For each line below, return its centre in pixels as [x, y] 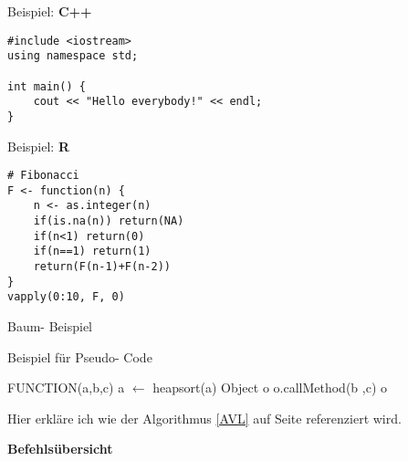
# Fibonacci [43, 176]
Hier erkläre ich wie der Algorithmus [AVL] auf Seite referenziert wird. [204, 418]
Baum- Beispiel [50, 326]
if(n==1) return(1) [92, 251]
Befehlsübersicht [60, 449]
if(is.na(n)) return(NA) [109, 221]
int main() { [47, 86]
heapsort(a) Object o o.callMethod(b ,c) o [270, 388]
